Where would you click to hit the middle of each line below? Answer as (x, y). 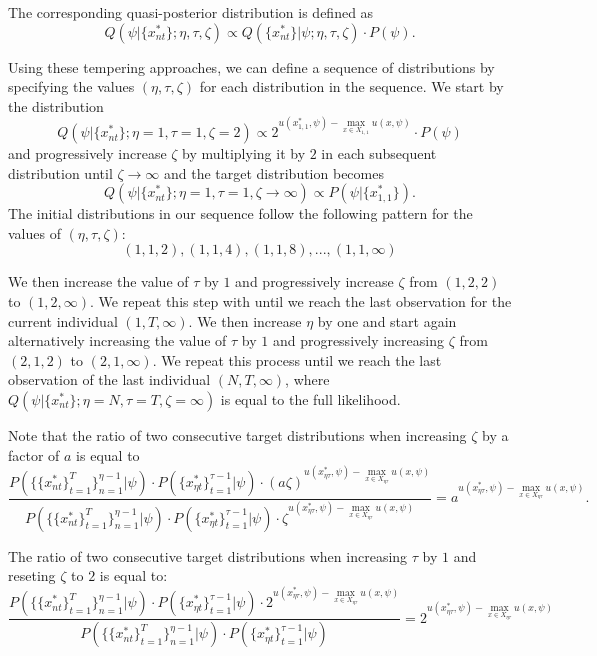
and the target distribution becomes (273, 172)
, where (307, 379)
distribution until (60, 172)
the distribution (56, 105)
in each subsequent (379, 153)
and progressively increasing (358, 340)
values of (34, 232)
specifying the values (71, 86)
